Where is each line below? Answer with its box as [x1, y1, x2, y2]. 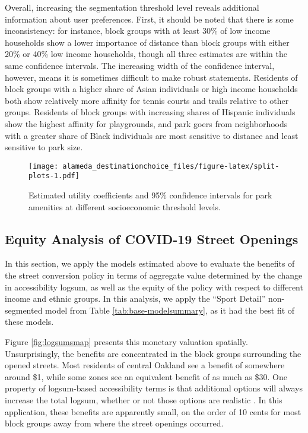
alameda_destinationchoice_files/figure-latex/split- [62, 162, 280, 170]
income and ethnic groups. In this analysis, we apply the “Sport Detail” [5, 292, 266, 305]
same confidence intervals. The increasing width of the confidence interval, [5, 59, 275, 71]
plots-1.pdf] [28, 172, 80, 181]
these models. [5, 315, 54, 328]
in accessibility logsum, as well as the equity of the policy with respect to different [5, 280, 303, 293]
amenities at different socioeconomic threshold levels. [28, 200, 221, 213]
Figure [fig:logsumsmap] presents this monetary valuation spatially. [5, 335, 248, 347]
